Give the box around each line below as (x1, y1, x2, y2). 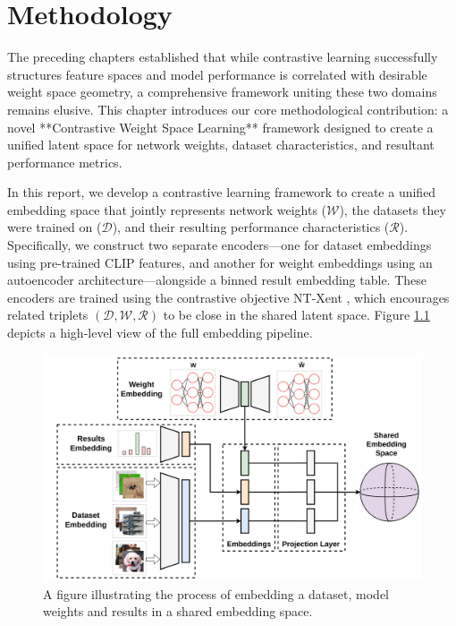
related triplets (7, 305, 89, 324)
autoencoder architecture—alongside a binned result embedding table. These (7, 270, 427, 289)
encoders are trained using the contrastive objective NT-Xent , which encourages (7, 287, 450, 306)
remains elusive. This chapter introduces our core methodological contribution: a (7, 99, 449, 118)
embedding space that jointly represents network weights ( (7, 200, 327, 219)
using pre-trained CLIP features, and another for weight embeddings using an (7, 253, 433, 271)
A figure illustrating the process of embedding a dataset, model (43, 584, 389, 603)
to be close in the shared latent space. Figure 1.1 (163, 305, 430, 324)
